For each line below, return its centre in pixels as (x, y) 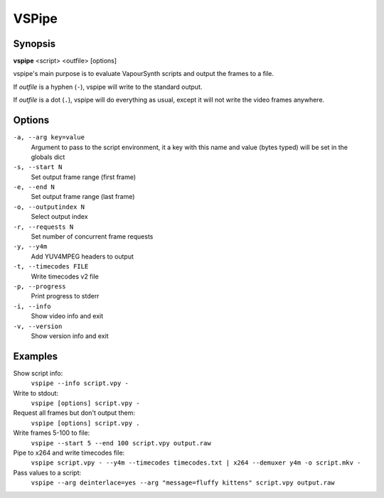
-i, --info (32, 306)
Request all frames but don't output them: (74, 413)
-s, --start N (38, 167)
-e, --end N (34, 187)
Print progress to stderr (65, 296)
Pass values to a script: (47, 472)
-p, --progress (40, 287)
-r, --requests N (43, 227)
